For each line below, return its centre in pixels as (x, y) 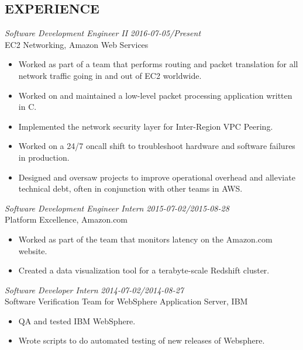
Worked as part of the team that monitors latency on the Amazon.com (145, 239)
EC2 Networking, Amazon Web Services (77, 44)
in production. (44, 157)
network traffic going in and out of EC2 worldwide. (110, 75)
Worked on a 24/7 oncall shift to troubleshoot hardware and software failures (157, 146)
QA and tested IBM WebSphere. (77, 320)
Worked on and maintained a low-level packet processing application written (155, 95)
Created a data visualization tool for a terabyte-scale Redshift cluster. (144, 270)
